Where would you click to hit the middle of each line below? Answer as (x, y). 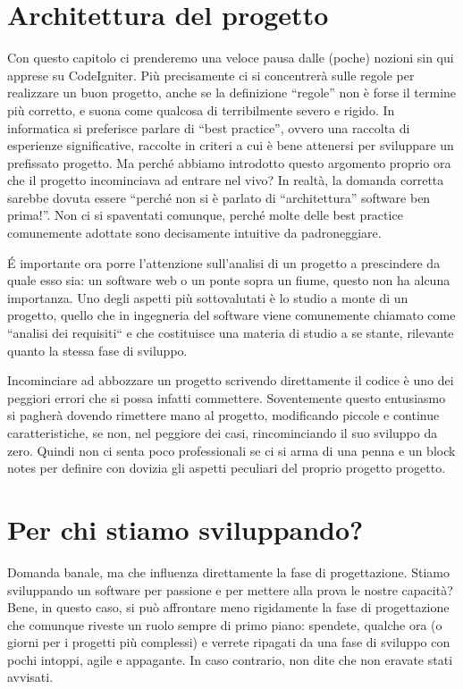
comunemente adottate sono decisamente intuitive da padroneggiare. (194, 233)
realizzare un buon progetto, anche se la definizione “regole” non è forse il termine (232, 92)
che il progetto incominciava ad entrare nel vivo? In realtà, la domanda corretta (226, 180)
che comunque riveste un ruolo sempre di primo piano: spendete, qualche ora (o (225, 624)
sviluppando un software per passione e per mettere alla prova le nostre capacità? (230, 589)
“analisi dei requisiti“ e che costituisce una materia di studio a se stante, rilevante (231, 333)
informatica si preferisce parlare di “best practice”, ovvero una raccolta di (209, 127)
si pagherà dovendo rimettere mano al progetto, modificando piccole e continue (223, 415)
